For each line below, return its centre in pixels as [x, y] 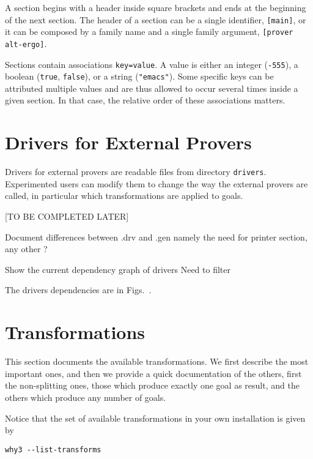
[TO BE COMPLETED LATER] [67, 216]
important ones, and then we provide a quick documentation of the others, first [153, 373]
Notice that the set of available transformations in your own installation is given [155, 418]
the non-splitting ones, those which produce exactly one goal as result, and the [152, 385]
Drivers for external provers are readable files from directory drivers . [136, 172]
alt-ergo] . [26, 43]
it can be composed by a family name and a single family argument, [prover [149, 32]
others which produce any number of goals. [86, 397]
